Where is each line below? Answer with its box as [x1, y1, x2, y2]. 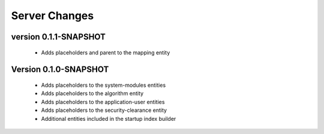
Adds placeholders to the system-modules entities [41, 81, 166, 89]
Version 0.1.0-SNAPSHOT [11, 65, 109, 75]
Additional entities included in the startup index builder [41, 115, 176, 122]
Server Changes [11, 9, 94, 22]
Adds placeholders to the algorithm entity [41, 90, 144, 97]
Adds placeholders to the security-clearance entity [41, 106, 167, 114]
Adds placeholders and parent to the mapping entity [41, 48, 170, 56]
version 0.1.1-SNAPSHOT [11, 32, 106, 42]
